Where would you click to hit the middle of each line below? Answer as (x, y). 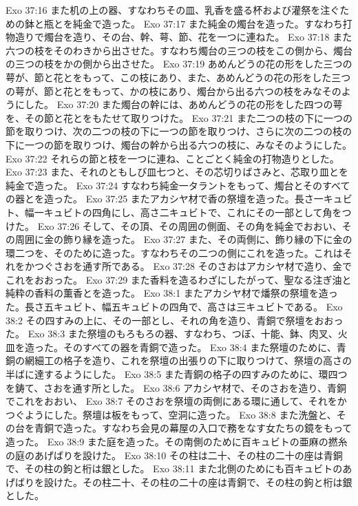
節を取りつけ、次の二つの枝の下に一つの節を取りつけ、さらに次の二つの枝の (179, 131)
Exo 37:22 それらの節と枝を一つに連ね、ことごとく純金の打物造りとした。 (172, 158)
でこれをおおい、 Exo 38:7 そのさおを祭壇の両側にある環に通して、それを (171, 401)
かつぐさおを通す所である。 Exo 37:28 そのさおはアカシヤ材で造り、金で (188, 266)
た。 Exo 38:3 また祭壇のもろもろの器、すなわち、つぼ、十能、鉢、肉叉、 (172, 334)
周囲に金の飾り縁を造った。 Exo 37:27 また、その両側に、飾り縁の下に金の (183, 239)
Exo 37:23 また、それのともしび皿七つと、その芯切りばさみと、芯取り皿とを (177, 172)
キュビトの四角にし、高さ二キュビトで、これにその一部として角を (193, 212)
